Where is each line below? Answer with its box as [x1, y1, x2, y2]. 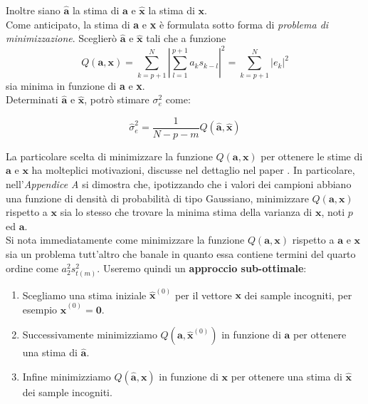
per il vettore [174, 287, 232, 302]
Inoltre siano [6, 3, 61, 17]
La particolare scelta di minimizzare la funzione [6, 148, 213, 163]
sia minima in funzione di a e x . [6, 78, 145, 93]
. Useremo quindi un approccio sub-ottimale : [97, 260, 307, 275]
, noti [321, 204, 345, 219]
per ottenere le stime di [261, 148, 363, 163]
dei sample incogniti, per [244, 287, 352, 302]
